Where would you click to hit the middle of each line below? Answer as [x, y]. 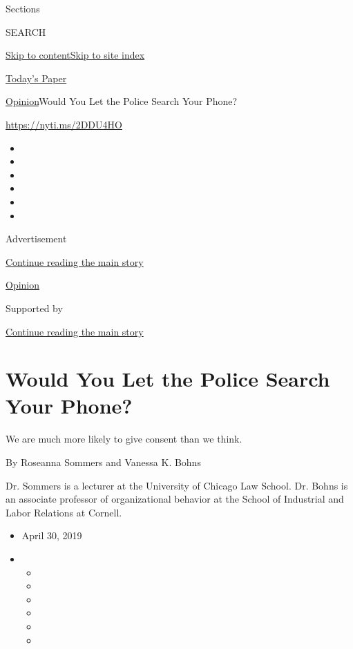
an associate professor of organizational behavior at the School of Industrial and [175, 499]
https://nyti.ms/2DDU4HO [64, 124]
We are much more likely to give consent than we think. [124, 439]
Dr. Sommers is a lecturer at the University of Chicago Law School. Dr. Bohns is [177, 485]
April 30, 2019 [52, 535]
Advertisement [36, 239]
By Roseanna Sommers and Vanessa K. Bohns [103, 462]
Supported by [34, 308]
